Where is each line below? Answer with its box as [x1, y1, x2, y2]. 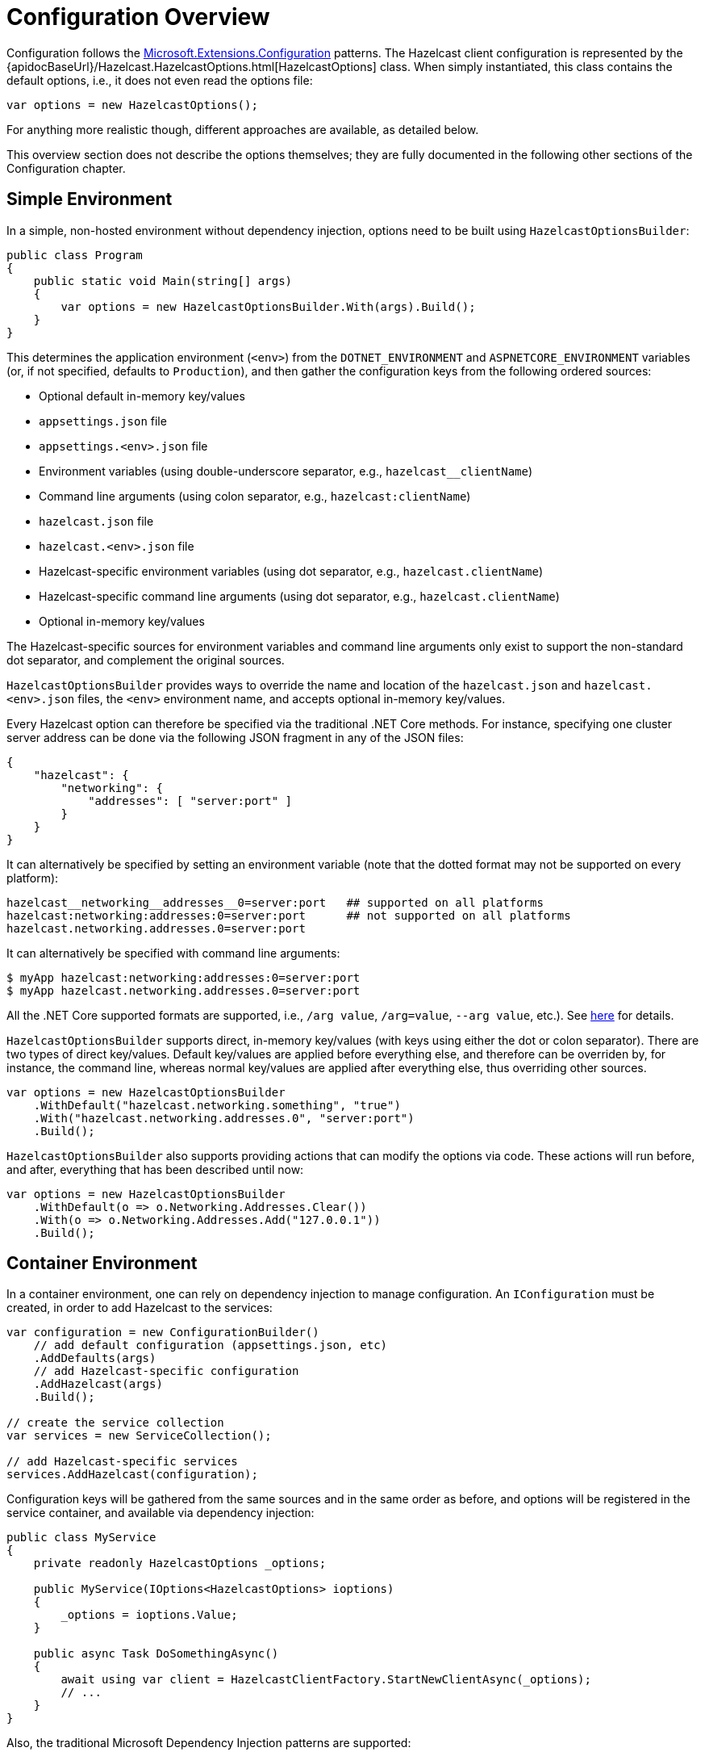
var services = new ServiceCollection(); [6, 1429, 272, 1443]
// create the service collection [6, 1416, 224, 1430]
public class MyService [6, 1531, 156, 1544]
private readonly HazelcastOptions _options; [33, 1557, 327, 1570]
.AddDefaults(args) [33, 1352, 156, 1365]
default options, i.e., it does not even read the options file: [6, 73, 313, 87]
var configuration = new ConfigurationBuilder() [6, 1326, 319, 1339]
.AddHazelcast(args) [33, 1377, 163, 1391]
